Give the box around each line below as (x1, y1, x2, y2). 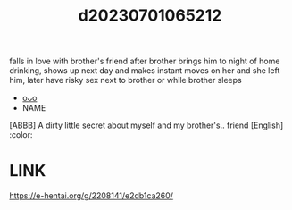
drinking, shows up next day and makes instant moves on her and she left (9, 65, 280, 76)
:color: (9, 130, 33, 140)
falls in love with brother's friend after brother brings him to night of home (9, 55, 280, 67)
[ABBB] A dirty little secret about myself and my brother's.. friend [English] (9, 120, 284, 130)
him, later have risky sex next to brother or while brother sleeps (9, 75, 243, 86)
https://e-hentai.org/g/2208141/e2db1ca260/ (9, 190, 174, 201)
